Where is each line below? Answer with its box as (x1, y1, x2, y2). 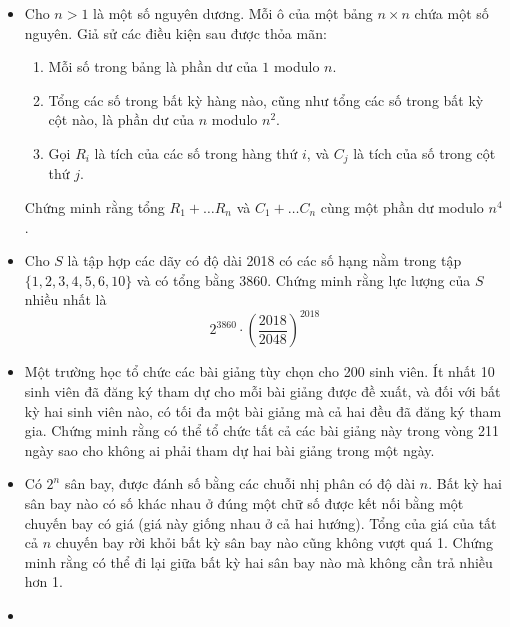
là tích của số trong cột (353, 142, 496, 163)
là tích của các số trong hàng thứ (94, 142, 298, 163)
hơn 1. (24, 571, 63, 592)
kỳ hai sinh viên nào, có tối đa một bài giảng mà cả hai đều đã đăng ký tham (24, 400, 502, 421)
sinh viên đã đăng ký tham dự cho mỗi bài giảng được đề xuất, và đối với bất (24, 381, 501, 402)
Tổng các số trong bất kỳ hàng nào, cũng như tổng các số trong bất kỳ (48, 89, 484, 110)
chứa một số (414, 3, 489, 23)
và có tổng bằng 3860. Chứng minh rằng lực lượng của (136, 269, 471, 290)
